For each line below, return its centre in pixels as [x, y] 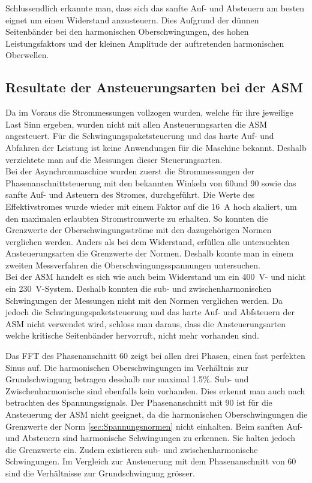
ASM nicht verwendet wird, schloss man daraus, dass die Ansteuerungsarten [146, 323]
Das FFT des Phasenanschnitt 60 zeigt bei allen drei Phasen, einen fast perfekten [155, 356]
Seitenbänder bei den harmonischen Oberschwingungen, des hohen [127, 31]
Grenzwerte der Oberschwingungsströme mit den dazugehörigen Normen [139, 230]
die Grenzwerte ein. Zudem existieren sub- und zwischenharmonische [132, 449]
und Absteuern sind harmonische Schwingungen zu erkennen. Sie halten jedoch [150, 438]
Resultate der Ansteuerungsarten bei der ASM [154, 87]
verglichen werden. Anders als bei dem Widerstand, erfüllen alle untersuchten [148, 241]
